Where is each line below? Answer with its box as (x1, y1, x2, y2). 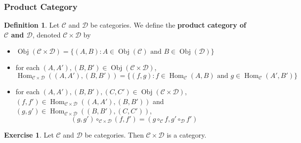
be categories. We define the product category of (90, 20, 246, 30)
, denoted (32, 29, 61, 39)
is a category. (167, 129, 207, 140)
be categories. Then (85, 129, 144, 140)
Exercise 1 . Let (4, 129, 54, 140)
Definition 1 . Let (4, 20, 60, 30)
